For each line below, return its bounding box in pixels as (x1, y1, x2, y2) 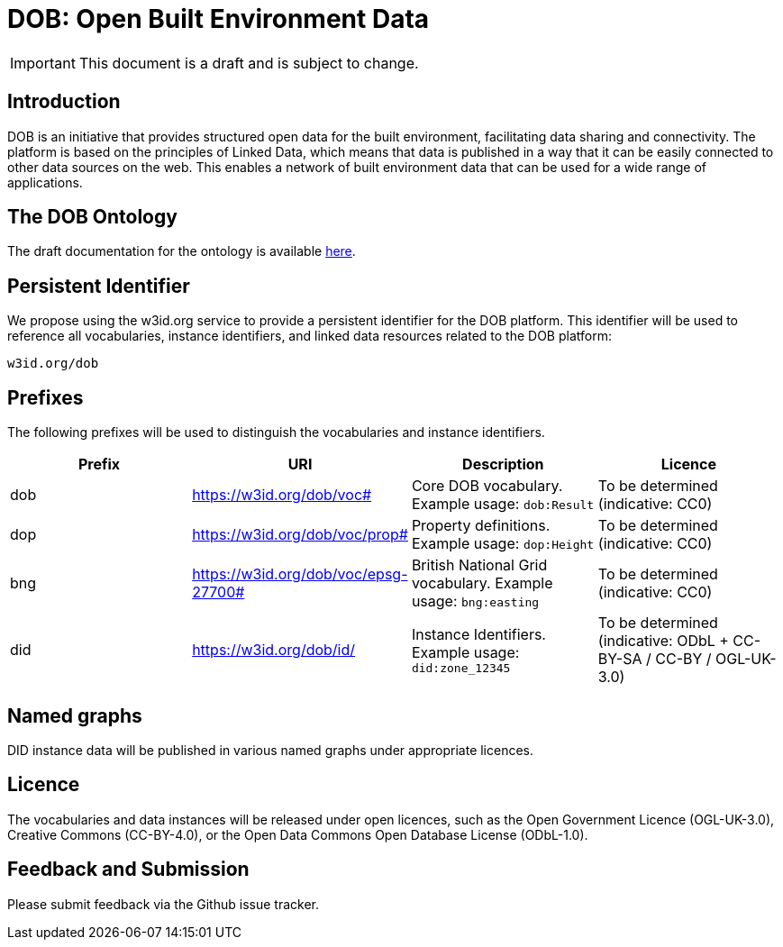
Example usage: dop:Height (411, 534, 595, 553)
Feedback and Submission (7, 858, 250, 881)
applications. (7, 174, 83, 190)
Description (462, 455, 544, 474)
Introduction (7, 90, 121, 114)
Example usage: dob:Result (411, 495, 595, 514)
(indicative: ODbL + (597, 632, 729, 651)
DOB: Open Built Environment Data (7, 4, 430, 34)
